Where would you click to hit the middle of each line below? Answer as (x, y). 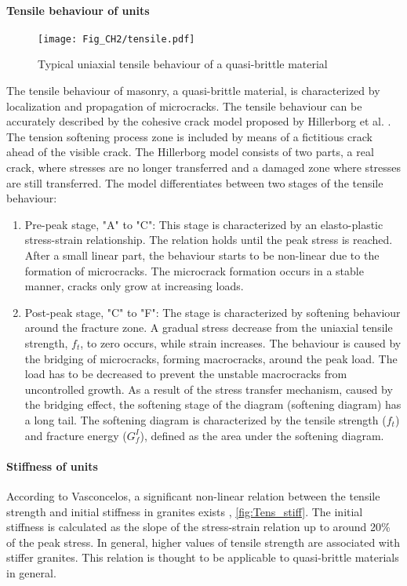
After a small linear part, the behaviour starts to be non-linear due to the (202, 255)
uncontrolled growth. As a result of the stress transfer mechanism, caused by (209, 389)
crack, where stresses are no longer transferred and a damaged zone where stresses (204, 167)
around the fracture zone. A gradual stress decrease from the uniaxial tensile (209, 328)
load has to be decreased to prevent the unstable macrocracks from (186, 374)
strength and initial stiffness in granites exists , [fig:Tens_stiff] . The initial (185, 511)
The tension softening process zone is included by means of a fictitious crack (189, 136)
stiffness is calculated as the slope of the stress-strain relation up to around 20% (198, 527)
